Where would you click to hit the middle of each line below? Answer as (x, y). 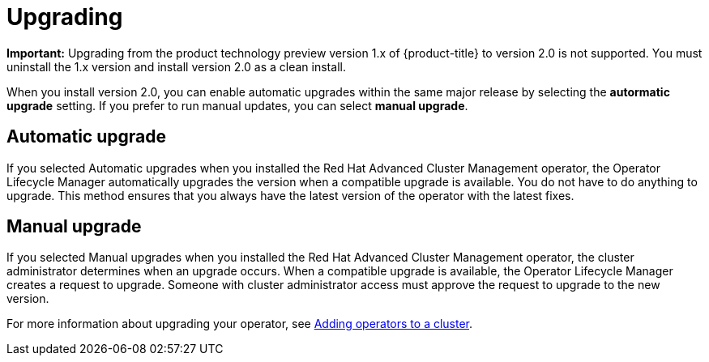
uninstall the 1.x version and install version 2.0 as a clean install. (176, 66)
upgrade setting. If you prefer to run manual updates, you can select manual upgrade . (237, 105)
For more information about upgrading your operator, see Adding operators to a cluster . (240, 324)
